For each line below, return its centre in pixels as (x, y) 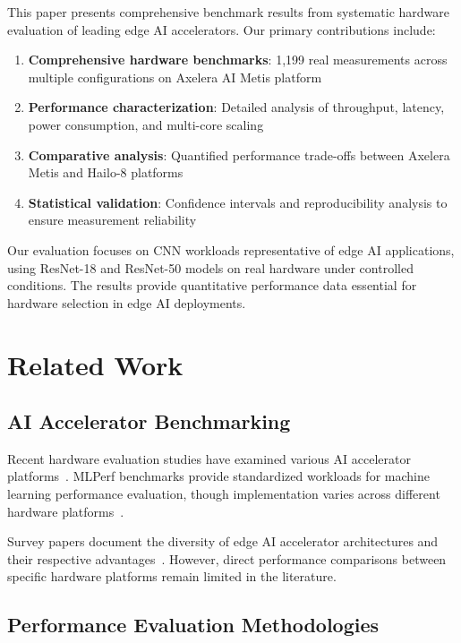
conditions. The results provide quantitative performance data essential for (212, 285)
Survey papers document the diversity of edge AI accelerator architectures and (223, 541)
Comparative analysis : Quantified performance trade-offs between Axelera (239, 154)
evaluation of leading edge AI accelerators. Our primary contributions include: (222, 29)
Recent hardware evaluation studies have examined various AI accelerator (209, 458)
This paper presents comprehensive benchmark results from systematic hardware (229, 12)
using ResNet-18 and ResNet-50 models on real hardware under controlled (210, 267)
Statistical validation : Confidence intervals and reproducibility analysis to (238, 202)
